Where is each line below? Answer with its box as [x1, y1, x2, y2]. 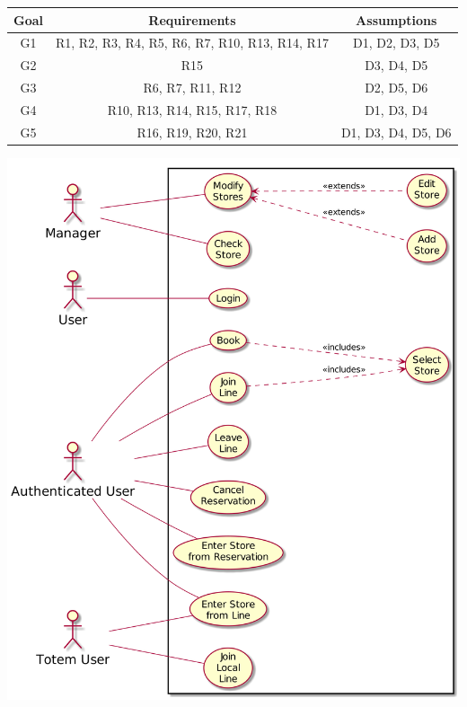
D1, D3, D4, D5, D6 [340, 122, 452, 141]
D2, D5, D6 [365, 78, 428, 97]
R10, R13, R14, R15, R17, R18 [107, 100, 278, 119]
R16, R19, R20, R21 [137, 122, 248, 141]
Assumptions [356, 10, 437, 29]
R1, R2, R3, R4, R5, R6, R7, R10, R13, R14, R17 [56, 33, 329, 52]
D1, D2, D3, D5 [353, 33, 440, 52]
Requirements [148, 10, 236, 29]
